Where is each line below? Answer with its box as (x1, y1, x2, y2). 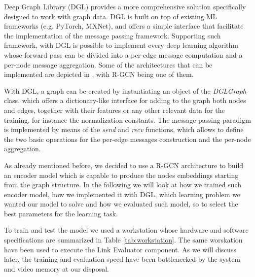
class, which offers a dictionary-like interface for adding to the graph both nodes (4, 95, 246, 105)
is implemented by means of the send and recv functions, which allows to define (4, 124, 244, 135)
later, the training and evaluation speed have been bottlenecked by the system (4, 254, 241, 264)
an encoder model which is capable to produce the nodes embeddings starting (4, 170, 239, 180)
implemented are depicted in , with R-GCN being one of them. (4, 69, 194, 79)
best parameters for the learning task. (4, 208, 118, 218)
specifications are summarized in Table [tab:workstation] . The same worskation (4, 235, 243, 245)
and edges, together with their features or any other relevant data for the (4, 104, 225, 115)
